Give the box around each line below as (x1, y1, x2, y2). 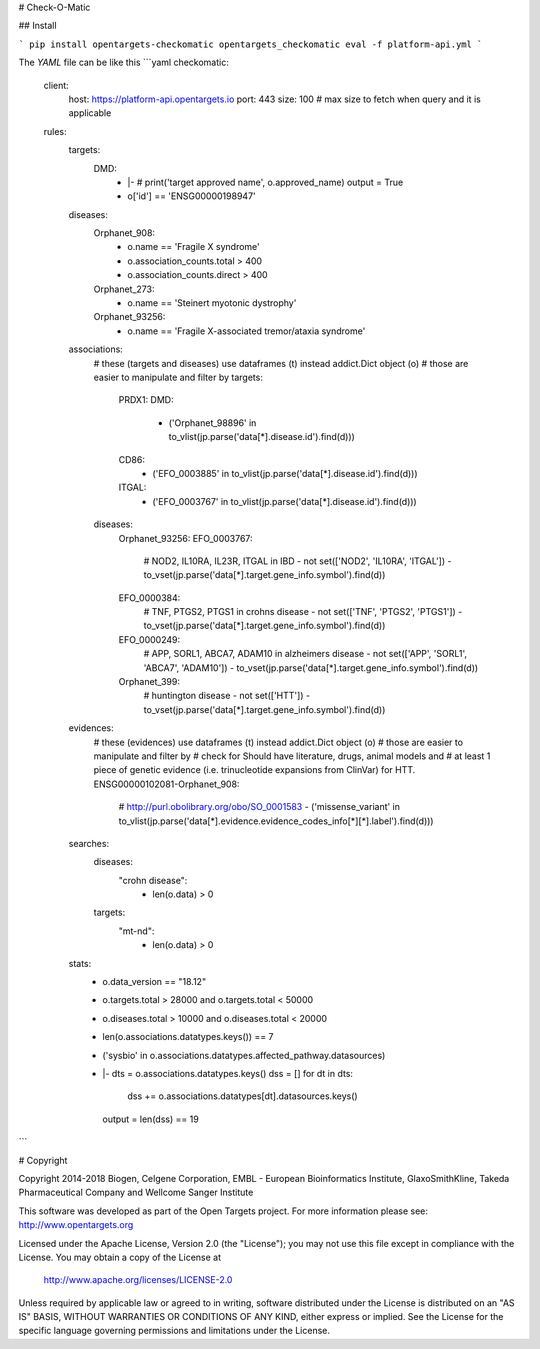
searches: (68, 837, 110, 849)
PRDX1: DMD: (118, 394, 174, 406)
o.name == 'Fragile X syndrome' (127, 241, 260, 253)
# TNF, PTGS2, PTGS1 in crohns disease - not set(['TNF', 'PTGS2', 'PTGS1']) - (143, 606, 463, 618)
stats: (68, 957, 92, 969)
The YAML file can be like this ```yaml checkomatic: (18, 56, 229, 69)
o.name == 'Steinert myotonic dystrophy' (127, 297, 297, 309)
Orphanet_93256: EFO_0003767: (118, 532, 254, 544)
